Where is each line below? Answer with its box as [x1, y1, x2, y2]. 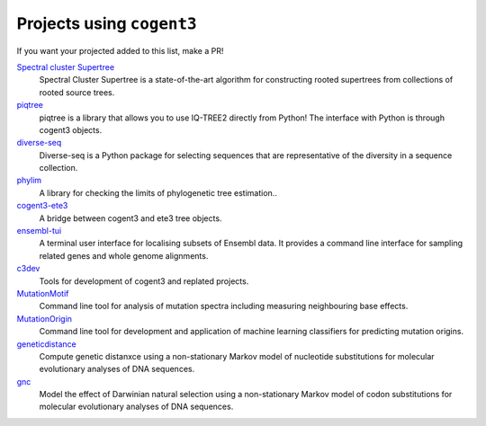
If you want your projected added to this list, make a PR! [16, 45, 224, 56]
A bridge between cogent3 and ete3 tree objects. [39, 212, 222, 224]
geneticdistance [16, 338, 76, 350]
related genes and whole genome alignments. [39, 250, 209, 261]
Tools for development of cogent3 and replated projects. [39, 275, 249, 287]
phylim [16, 175, 42, 186]
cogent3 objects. [39, 124, 103, 135]
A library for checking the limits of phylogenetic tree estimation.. [39, 187, 278, 198]
